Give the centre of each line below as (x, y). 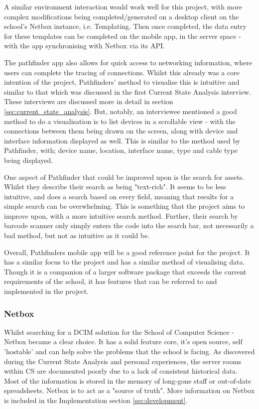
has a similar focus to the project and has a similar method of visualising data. (125, 262)
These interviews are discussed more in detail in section (89, 101)
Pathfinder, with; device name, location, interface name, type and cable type (121, 150)
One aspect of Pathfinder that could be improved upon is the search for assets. (124, 177)
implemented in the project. (46, 291)
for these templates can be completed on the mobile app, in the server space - (123, 36)
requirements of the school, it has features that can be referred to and (111, 281)
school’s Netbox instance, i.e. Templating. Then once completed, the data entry (125, 26)
